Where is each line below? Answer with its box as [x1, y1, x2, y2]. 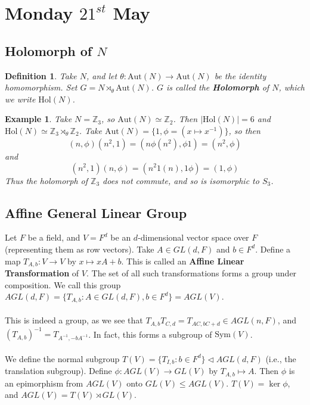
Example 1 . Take [5, 113, 72, 125]
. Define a [255, 242, 291, 255]
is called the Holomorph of [166, 81, 269, 94]
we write [5, 92, 36, 105]
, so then [228, 124, 261, 136]
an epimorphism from [5, 376, 83, 389]
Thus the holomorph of [5, 174, 88, 186]
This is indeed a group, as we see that [5, 314, 143, 326]
